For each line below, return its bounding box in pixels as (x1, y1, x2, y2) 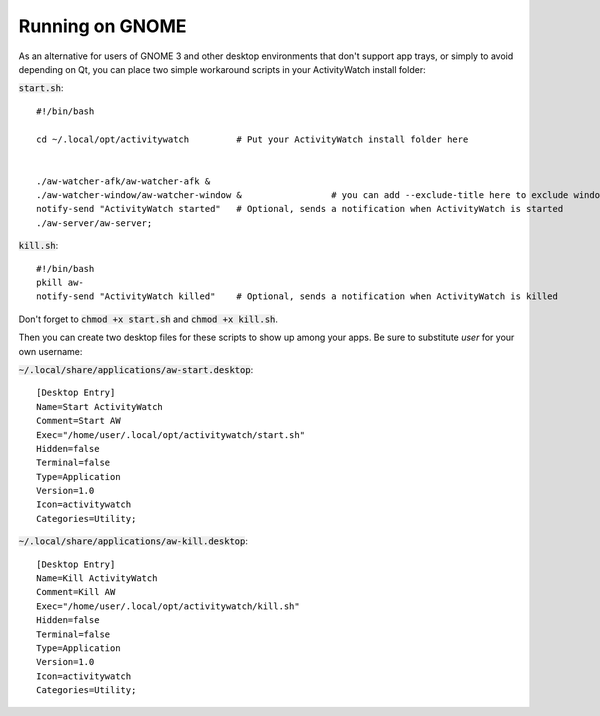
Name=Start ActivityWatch (36, 401, 164, 412)
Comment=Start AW (36, 415, 121, 427)
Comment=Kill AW (36, 586, 116, 598)
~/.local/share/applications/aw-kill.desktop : (18, 535, 249, 547)
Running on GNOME (18, 15, 187, 37)
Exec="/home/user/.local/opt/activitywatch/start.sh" (36, 429, 305, 440)
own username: (18, 345, 83, 357)
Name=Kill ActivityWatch (36, 573, 158, 584)
